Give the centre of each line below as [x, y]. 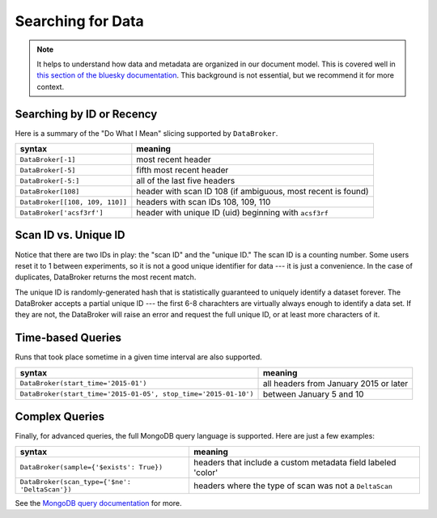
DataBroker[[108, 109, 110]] [74, 202]
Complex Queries [60, 417]
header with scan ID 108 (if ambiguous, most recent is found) [252, 192]
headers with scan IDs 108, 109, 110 [204, 202]
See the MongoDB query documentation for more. [98, 503]
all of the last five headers [186, 180]
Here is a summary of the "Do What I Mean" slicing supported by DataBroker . [146, 133]
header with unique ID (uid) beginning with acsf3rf [233, 213]
